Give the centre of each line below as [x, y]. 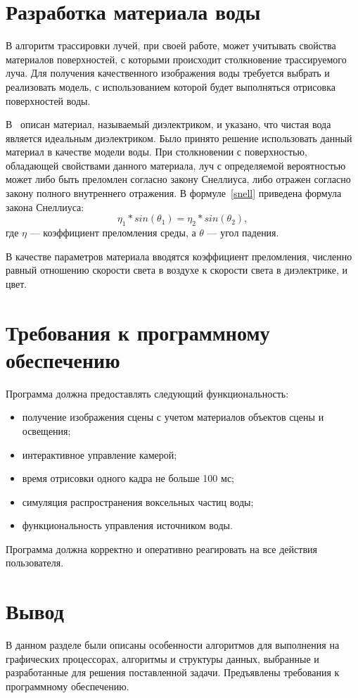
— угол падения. [243, 233]
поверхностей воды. [48, 100]
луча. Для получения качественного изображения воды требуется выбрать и [168, 73]
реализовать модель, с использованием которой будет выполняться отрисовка [171, 86]
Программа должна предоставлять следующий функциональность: [147, 393]
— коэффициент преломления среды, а [113, 233]
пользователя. [35, 563]
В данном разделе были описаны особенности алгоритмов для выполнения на [173, 645]
